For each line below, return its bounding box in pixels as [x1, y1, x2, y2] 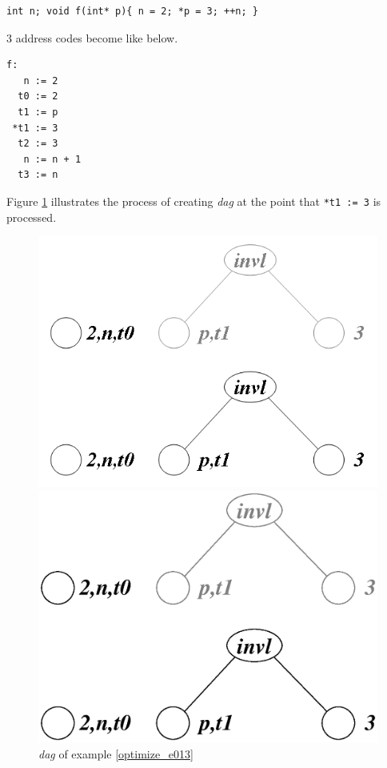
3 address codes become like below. [6, 29, 178, 46]
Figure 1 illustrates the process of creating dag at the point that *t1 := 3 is [6, 192, 381, 209]
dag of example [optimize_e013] [38, 745, 193, 762]
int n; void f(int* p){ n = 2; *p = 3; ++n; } [6, 6, 258, 17]
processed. [6, 208, 57, 225]
